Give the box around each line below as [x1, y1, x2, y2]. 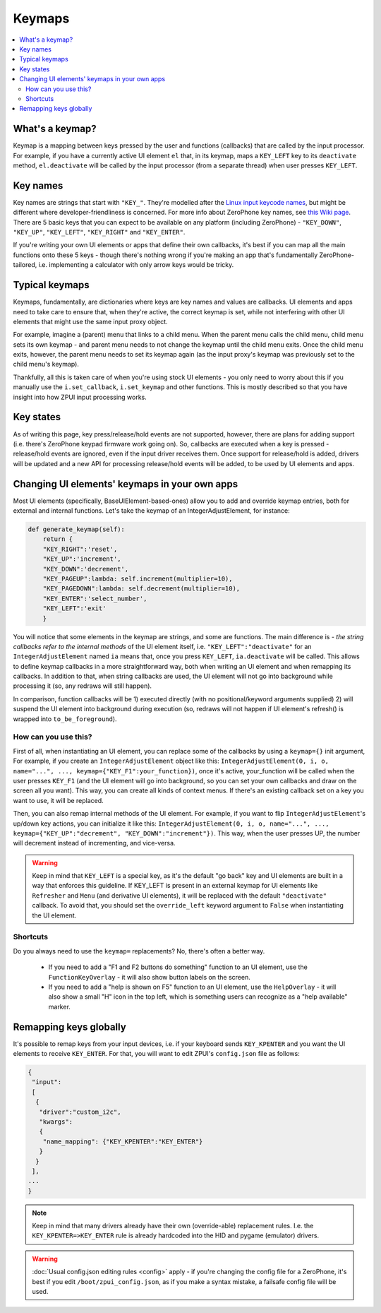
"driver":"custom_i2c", [39, 1107, 121, 1116]
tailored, [13, 261, 37, 269]
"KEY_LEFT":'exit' [42, 605, 107, 612]
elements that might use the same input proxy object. [13, 317, 169, 326]
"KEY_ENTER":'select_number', [42, 594, 147, 602]
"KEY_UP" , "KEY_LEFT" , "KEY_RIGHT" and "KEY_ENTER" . [13, 228, 186, 237]
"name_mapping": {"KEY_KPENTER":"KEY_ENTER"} [42, 1137, 203, 1146]
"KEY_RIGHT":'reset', [42, 545, 118, 553]
